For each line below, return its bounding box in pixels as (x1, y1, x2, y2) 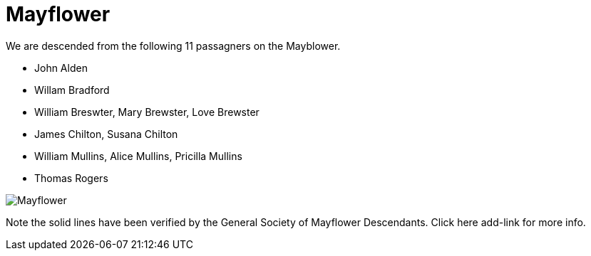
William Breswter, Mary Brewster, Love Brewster (34, 105, 259, 118)
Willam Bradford (34, 83, 110, 96)
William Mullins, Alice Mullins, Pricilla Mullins (34, 149, 242, 162)
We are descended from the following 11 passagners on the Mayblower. (6, 39, 341, 52)
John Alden (34, 61, 88, 74)
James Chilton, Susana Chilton (34, 127, 178, 140)
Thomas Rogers (34, 171, 108, 184)
